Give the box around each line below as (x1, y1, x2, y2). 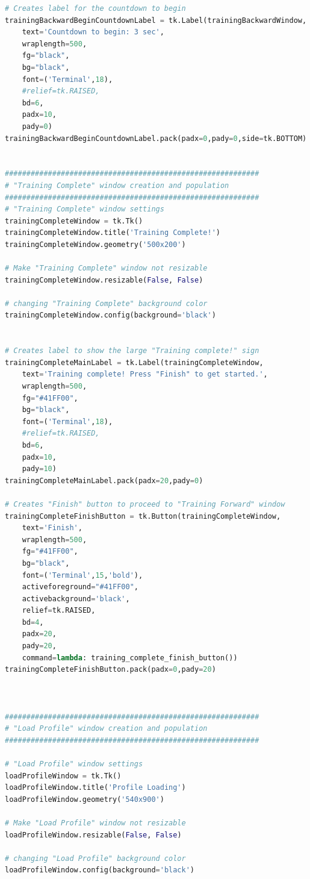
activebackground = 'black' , (22, 594, 130, 603)
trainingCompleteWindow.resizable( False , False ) (5, 275, 203, 284)
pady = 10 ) (22, 465, 57, 474)
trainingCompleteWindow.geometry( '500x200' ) (5, 240, 186, 249)
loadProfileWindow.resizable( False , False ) (5, 830, 182, 839)
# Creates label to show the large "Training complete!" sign (5, 346, 259, 355)
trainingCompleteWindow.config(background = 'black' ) (5, 311, 216, 320)
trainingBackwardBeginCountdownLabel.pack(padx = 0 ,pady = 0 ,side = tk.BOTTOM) (5, 134, 307, 143)
